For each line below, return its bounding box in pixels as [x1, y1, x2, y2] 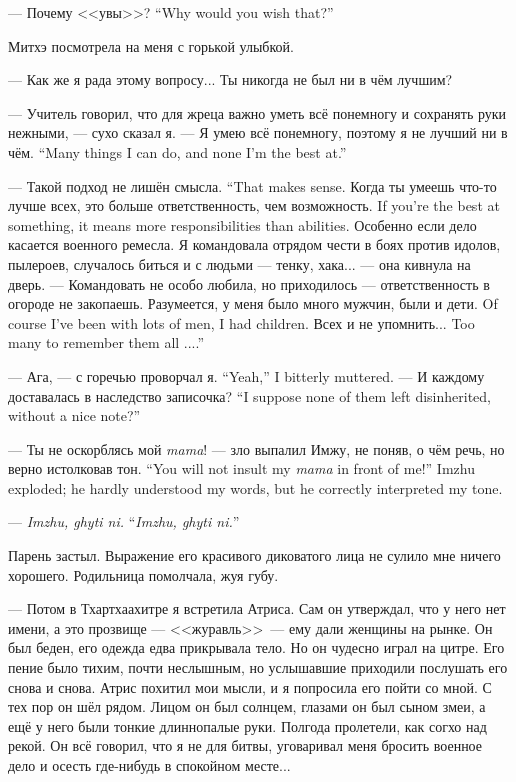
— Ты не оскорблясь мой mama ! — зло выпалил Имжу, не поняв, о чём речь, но [8, 438, 505, 459]
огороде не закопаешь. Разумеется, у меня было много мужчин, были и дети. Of [8, 293, 498, 314]
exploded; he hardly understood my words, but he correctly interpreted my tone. [8, 477, 503, 498]
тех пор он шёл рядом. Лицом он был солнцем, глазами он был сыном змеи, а [8, 696, 486, 717]
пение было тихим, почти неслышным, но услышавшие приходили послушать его [8, 657, 508, 678]
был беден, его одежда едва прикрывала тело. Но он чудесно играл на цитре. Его [8, 637, 505, 658]
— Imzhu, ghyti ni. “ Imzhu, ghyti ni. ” [8, 511, 240, 532]
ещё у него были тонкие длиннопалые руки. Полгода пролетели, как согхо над [8, 715, 487, 736]
